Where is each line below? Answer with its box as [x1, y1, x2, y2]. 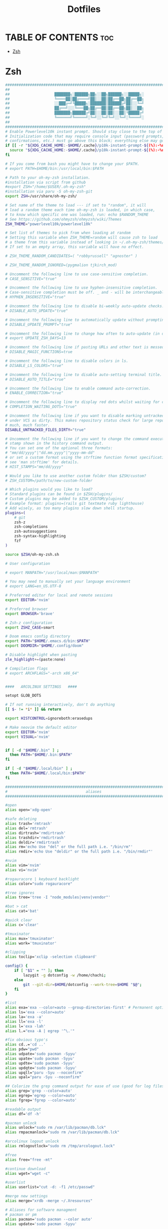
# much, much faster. [5, 423, 50, 428]
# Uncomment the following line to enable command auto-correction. [5, 386, 151, 391]
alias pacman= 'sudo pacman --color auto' [5, 1216, 93, 1221]
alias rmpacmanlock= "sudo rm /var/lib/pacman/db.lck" [5, 1130, 120, 1135]
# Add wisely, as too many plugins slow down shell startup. [5, 505, 135, 511]
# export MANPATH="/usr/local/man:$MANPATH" [5, 570, 99, 575]
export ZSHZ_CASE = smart [5, 625, 55, 630]
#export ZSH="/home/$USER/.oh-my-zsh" [5, 184, 86, 189]
